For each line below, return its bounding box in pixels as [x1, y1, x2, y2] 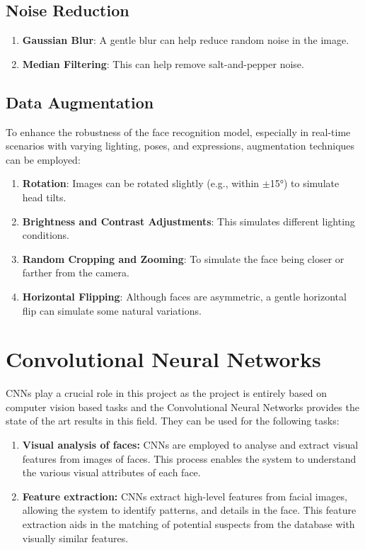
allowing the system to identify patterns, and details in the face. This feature [22, 503, 357, 517]
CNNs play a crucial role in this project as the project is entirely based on [6, 386, 328, 400]
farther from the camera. [22, 265, 129, 280]
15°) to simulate [270, 176, 340, 191]
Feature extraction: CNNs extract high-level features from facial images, [22, 488, 347, 503]
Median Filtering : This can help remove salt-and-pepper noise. [22, 56, 304, 71]
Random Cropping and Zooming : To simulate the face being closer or [22, 251, 344, 266]
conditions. [22, 228, 70, 242]
